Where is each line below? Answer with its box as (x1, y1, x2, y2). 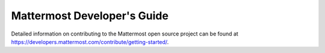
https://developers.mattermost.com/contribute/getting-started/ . (11, 38, 169, 45)
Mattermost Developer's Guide (11, 9, 169, 22)
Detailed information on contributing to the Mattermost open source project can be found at (11, 30, 239, 37)
